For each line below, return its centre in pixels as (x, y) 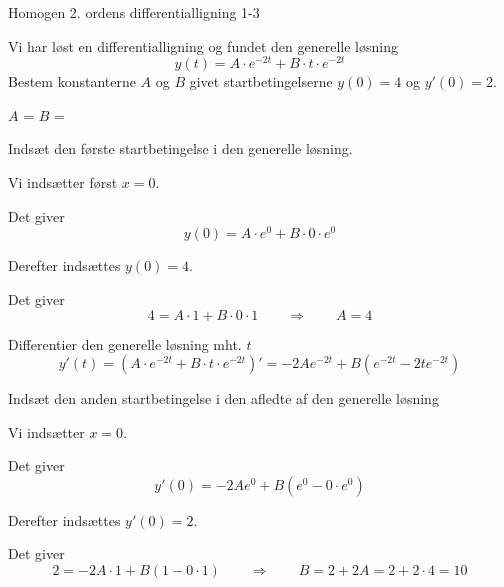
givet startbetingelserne (261, 81)
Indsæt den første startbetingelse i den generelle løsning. (180, 148)
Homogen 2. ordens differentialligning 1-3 (134, 12)
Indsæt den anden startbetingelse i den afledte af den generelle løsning (223, 398)
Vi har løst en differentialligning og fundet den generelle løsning (203, 45)
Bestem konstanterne (72, 81)
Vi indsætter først (63, 182)
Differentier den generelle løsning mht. (125, 343)
